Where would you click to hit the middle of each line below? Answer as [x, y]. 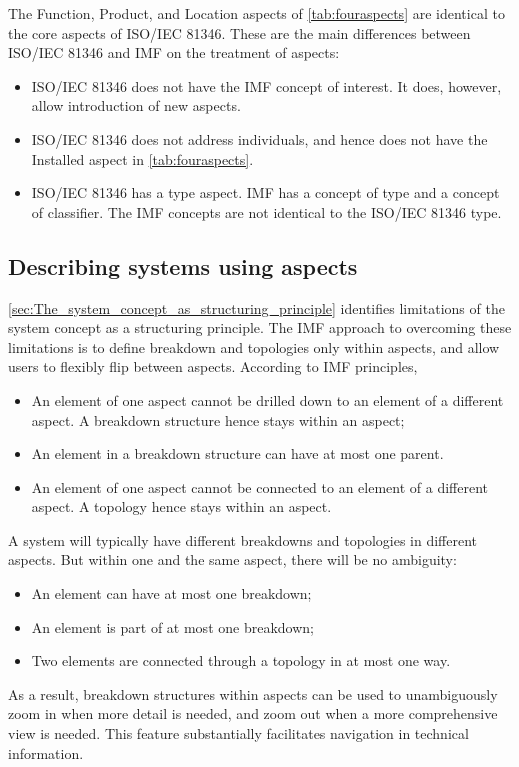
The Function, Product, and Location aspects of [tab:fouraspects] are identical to [256, 13]
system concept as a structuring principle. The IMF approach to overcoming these [260, 327]
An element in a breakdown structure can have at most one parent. [237, 453]
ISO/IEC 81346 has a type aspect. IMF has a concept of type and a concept [265, 192]
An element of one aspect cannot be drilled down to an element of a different [267, 399]
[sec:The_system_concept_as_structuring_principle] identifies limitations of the [256, 307]
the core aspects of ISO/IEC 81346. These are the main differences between [239, 32]
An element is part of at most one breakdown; [172, 626]
